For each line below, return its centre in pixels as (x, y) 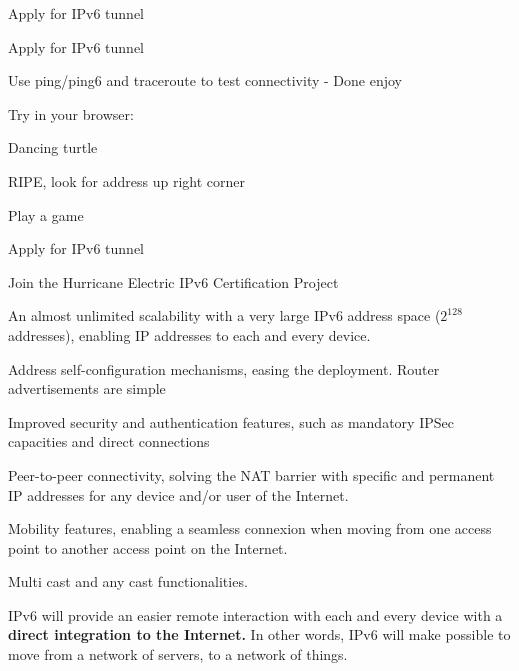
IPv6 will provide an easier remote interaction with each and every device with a (255, 614)
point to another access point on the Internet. (148, 547)
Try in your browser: (71, 113)
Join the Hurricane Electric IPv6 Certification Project (173, 281)
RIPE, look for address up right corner (127, 180)
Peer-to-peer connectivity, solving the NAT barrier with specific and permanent (251, 474)
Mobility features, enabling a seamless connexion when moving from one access (250, 528)
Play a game (46, 214)
